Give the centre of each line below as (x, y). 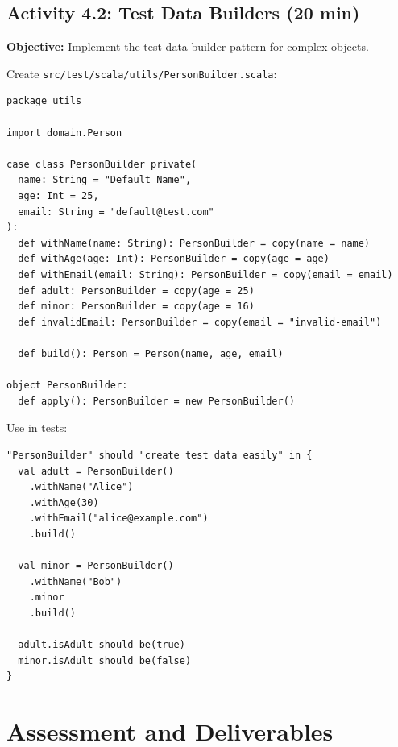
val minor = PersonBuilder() (96, 566)
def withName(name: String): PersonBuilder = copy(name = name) (194, 243)
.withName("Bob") (76, 581)
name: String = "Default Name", (105, 180)
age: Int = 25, (58, 196)
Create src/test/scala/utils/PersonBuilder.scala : (142, 73)
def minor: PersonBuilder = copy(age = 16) (136, 307)
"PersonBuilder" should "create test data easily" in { (160, 455)
